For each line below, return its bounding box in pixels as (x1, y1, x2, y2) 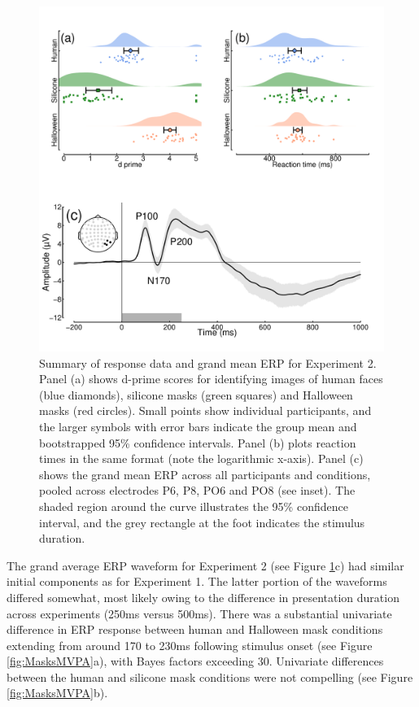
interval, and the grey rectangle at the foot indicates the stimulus (39, 513, 365, 530)
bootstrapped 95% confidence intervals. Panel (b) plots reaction (39, 434, 356, 451)
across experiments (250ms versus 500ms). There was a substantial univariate (7, 604, 392, 622)
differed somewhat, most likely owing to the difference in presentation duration (7, 588, 399, 605)
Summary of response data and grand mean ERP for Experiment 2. (39, 354, 377, 371)
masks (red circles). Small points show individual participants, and (39, 402, 372, 419)
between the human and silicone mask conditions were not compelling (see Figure (7, 668, 413, 685)
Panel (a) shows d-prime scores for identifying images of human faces (39, 370, 383, 387)
